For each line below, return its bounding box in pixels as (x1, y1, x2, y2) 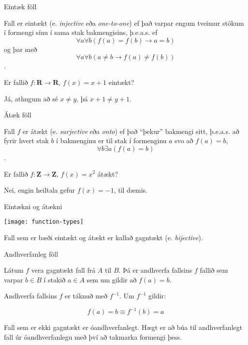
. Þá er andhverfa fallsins (118, 265, 192, 275)
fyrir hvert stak (4, 135, 49, 146)
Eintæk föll (4, 1, 37, 11)
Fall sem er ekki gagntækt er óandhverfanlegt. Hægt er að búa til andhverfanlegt (4, 322, 243, 332)
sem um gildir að (87, 274, 137, 284)
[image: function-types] (4, 218, 84, 226)
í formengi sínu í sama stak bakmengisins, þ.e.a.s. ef (4, 27, 158, 37)
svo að (175, 135, 193, 146)
